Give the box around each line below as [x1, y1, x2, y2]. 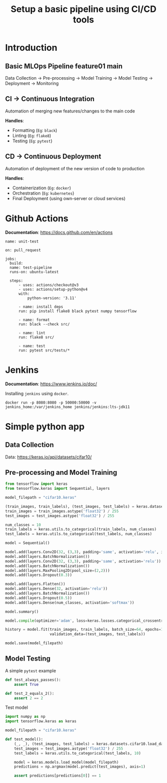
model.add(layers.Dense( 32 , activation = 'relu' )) [5, 586, 108, 591]
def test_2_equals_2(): [5, 691, 55, 696]
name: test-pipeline [9, 265, 52, 270]
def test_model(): [5, 737, 43, 742]
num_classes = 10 [5, 522, 41, 527]
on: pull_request [5, 247, 41, 252]
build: [9, 260, 23, 266]
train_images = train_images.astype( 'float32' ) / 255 [5, 509, 119, 514]
